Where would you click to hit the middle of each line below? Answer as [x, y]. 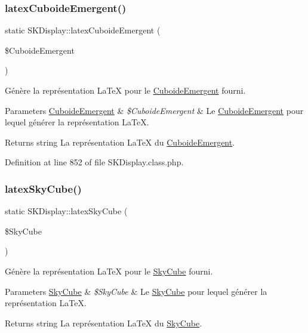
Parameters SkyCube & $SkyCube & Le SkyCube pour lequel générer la [136, 291]
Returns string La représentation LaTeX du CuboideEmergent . [120, 142]
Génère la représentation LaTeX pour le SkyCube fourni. [109, 271]
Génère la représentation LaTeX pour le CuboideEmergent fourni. [125, 90]
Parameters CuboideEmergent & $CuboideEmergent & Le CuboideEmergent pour [154, 110]
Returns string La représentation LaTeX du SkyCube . [104, 323]
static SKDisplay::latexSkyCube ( [66, 211]
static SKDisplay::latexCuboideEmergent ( [83, 30]
